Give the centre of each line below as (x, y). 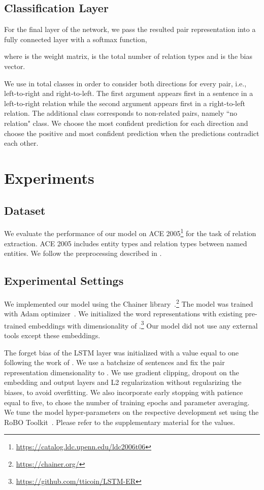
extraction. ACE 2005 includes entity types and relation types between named (126, 243)
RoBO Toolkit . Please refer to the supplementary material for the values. (120, 422)
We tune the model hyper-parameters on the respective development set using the (131, 412)
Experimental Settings (64, 281)
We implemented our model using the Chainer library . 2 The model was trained (129, 303)
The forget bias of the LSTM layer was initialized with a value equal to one (122, 352)
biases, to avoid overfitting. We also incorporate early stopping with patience (124, 392)
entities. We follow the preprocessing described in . (83, 253)
